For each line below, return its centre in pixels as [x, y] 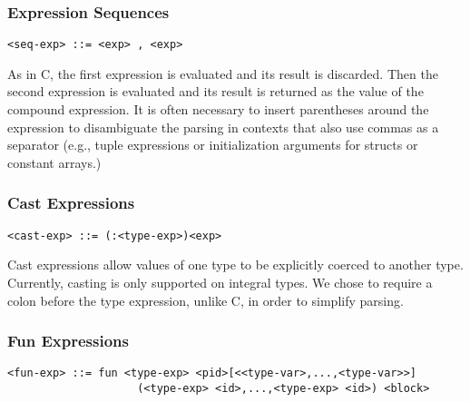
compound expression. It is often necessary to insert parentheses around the [218, 109]
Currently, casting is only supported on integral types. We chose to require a [220, 282]
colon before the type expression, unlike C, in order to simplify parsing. [206, 300]
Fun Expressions [68, 341]
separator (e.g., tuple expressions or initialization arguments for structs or [213, 145]
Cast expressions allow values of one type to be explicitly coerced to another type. [235, 265]
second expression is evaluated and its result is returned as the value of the [215, 91]
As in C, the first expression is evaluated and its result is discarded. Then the [223, 73]
